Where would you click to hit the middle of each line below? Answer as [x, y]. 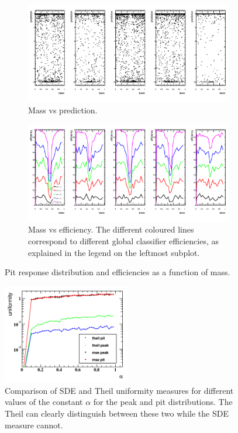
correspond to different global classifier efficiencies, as [124, 240]
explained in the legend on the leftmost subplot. [114, 252]
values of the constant [44, 402]
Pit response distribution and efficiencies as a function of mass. [118, 272]
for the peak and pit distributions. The [163, 402]
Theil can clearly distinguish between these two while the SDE [117, 413]
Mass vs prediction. [63, 110]
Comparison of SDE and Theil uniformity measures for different [119, 390]
